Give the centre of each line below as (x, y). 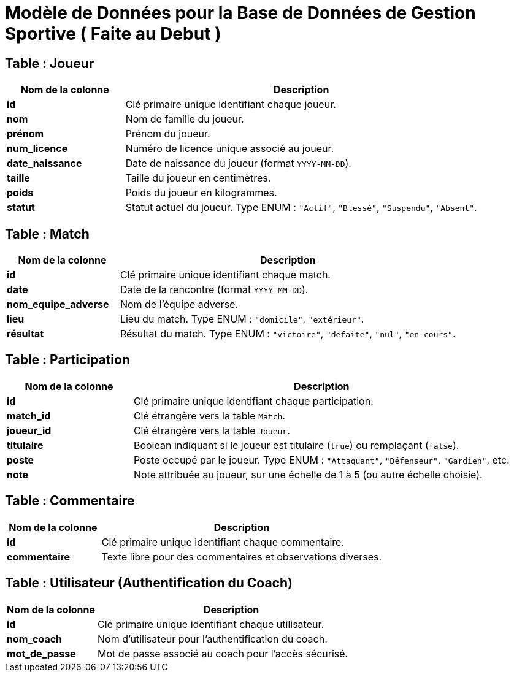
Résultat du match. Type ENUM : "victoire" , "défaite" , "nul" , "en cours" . (288, 334)
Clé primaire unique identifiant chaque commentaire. (223, 542)
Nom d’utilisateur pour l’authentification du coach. (213, 639)
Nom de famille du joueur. (185, 119)
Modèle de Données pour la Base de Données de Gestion (240, 13)
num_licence (37, 149)
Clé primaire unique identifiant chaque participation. (253, 401)
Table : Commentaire (70, 501)
